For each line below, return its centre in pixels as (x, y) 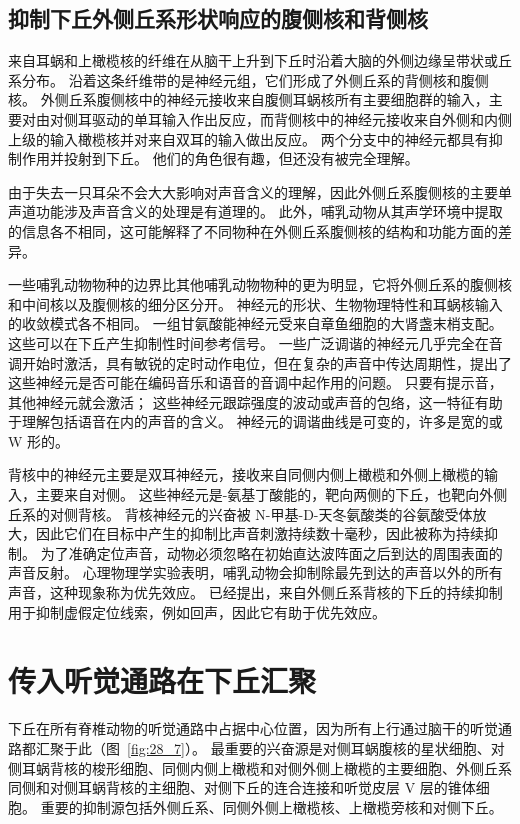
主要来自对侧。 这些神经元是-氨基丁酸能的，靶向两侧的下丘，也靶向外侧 (271, 494)
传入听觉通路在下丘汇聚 (162, 680)
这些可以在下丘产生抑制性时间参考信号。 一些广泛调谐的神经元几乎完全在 (248, 342)
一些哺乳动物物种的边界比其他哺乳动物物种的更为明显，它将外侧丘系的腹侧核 (260, 284)
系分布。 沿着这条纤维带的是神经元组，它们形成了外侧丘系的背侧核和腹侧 (248, 79)
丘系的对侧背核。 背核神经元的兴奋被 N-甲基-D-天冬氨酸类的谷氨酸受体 (240, 513)
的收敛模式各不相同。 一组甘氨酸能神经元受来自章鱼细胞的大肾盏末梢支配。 (255, 323)
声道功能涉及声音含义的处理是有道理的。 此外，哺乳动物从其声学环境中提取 (255, 211)
